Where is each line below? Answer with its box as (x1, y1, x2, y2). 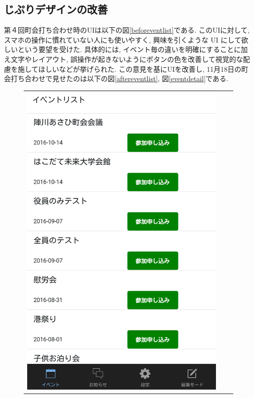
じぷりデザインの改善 (4, 1, 108, 17)
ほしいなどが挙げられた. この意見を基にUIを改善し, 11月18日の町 (38, 63, 249, 74)
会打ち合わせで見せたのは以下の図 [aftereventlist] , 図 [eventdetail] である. (4, 73, 228, 84)
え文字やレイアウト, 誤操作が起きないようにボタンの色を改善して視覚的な (4, 53, 243, 64)
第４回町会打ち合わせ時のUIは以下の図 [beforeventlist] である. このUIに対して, (4, 25, 250, 35)
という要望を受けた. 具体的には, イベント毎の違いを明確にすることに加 (17, 44, 248, 54)
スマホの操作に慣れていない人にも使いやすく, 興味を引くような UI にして (4, 34, 242, 45)
